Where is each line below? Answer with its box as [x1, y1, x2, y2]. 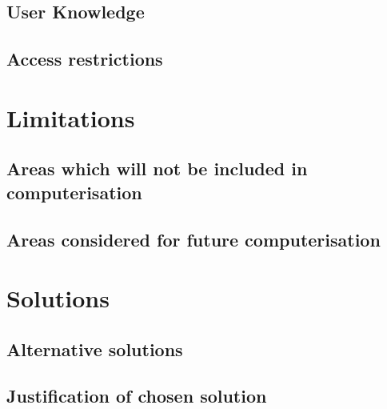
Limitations [6, 101, 135, 134]
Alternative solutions [6, 336, 183, 361]
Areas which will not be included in [6, 156, 308, 181]
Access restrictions [6, 46, 163, 71]
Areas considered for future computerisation [6, 227, 381, 251]
